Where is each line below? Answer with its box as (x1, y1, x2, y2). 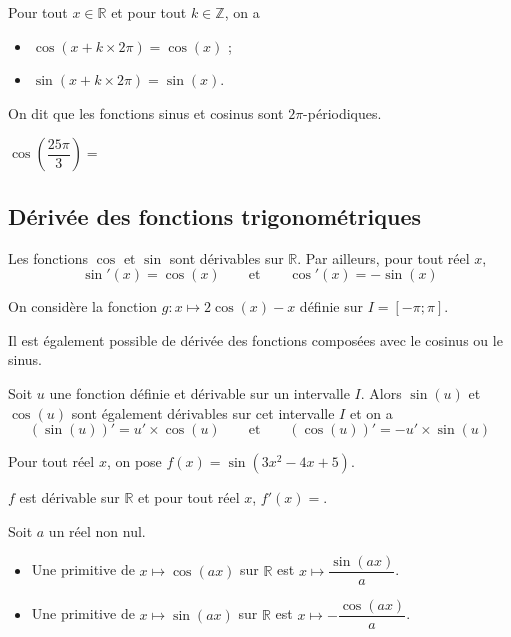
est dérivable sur (19, 487, 120, 508)
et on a (349, 402, 393, 423)
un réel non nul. (48, 520, 146, 541)
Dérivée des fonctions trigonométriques (8, 200, 421, 231)
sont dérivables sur (169, 247, 284, 268)
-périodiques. (303, 102, 382, 123)
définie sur (299, 296, 363, 317)
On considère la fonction (8, 296, 158, 317)
